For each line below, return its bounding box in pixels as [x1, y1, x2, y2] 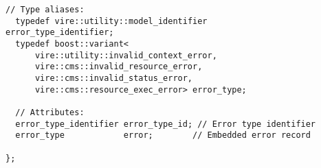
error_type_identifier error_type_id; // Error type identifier [15, 119, 316, 129]
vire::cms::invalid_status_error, [34, 73, 193, 83]
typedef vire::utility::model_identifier [15, 16, 208, 26]
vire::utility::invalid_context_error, [34, 50, 217, 60]
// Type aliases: [5, 5, 85, 14]
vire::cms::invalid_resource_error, [34, 62, 203, 72]
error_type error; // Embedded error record [15, 130, 311, 141]
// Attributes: [15, 107, 85, 117]
